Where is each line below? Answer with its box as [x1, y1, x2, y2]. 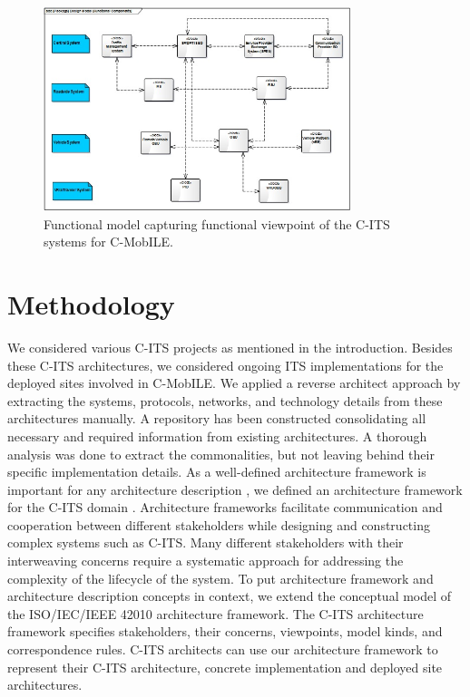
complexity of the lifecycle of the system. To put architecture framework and [7, 568, 434, 587]
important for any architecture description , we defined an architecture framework [7, 479, 463, 499]
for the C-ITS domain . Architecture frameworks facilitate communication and [7, 498, 443, 517]
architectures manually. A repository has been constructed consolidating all [7, 409, 426, 428]
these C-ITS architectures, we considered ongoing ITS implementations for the [7, 355, 444, 374]
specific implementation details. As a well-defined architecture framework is [7, 462, 426, 481]
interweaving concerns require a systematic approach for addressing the [7, 551, 404, 570]
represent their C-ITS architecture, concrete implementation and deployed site [7, 657, 443, 676]
